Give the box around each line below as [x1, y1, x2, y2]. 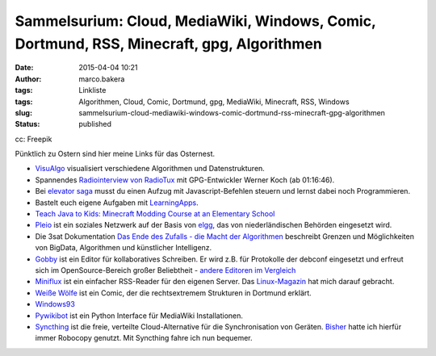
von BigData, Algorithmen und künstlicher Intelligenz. [35, 243, 212, 253]
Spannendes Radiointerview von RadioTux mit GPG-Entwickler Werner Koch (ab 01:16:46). [35, 174, 335, 185]
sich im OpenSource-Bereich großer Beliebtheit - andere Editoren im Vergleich [35, 265, 296, 274]
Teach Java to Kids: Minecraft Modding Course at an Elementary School [35, 209, 275, 219]
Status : [15, 119, 40, 129]
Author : [15, 73, 42, 84]
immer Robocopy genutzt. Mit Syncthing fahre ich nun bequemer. [35, 333, 254, 343]
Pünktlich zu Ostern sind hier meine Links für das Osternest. [15, 149, 216, 159]
